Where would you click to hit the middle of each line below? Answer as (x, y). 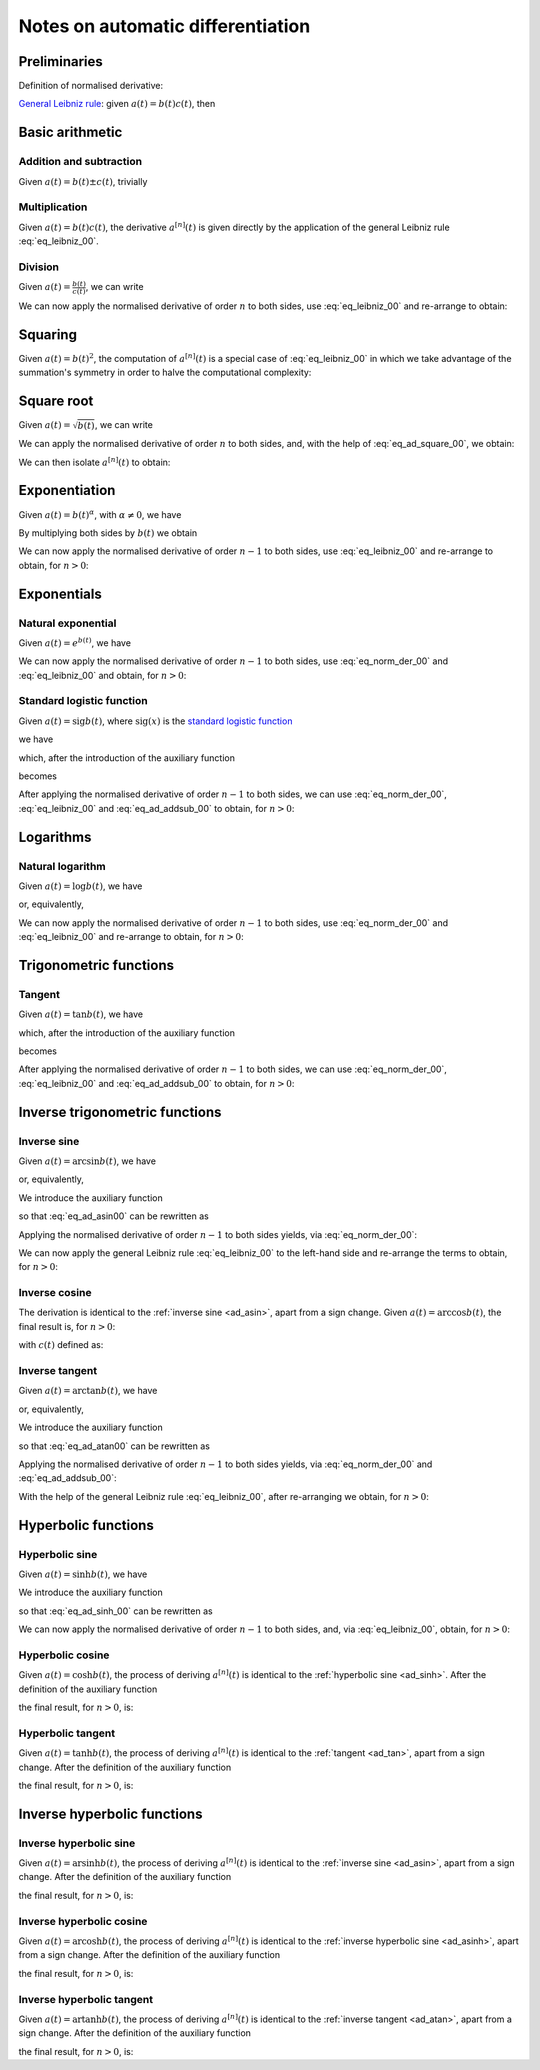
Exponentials (60, 593)
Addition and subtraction (80, 162)
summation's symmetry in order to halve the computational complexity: (165, 372)
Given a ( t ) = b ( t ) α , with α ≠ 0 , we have (100, 513)
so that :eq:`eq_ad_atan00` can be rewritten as (114, 1446)
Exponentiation (67, 490)
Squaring (47, 334)
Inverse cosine (55, 1293)
